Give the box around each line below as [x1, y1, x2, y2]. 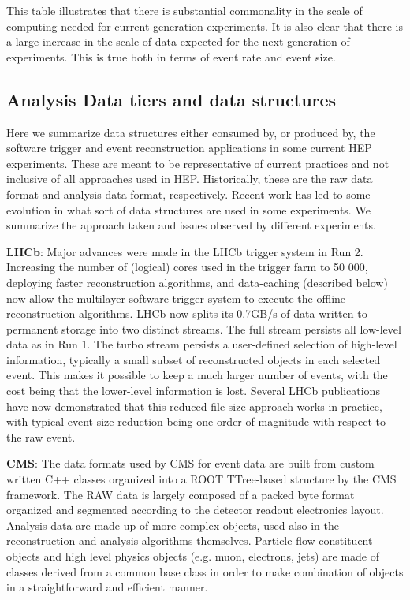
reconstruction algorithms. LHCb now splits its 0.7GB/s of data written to [6, 305, 367, 322]
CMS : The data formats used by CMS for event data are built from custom [6, 455, 375, 471]
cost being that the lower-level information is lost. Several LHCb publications [6, 382, 380, 399]
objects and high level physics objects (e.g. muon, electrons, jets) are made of [6, 548, 380, 565]
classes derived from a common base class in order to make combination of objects [6, 563, 404, 580]
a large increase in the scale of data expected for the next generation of [6, 33, 350, 50]
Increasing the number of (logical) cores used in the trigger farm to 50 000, [6, 259, 368, 275]
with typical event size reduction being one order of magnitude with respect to [6, 413, 386, 430]
